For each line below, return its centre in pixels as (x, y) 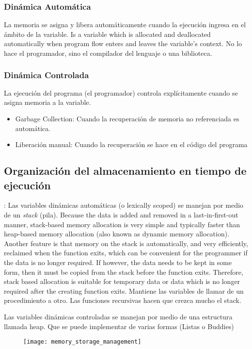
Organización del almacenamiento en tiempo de (125, 171)
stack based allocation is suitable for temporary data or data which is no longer (122, 281)
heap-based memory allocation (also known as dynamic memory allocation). (117, 234)
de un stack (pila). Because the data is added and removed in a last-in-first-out (121, 214)
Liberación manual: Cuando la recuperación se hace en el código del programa (131, 144)
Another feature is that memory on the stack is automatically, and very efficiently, (126, 243)
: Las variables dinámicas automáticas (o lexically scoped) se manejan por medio (124, 205)
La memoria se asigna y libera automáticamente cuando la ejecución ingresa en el (125, 25)
